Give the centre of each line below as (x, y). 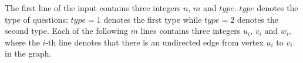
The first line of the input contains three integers (93, 8)
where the (22, 42)
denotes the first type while (153, 19)
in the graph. (28, 53)
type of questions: (36, 19)
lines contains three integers (191, 31)
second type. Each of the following (66, 31)
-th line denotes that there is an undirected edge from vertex (154, 42)
